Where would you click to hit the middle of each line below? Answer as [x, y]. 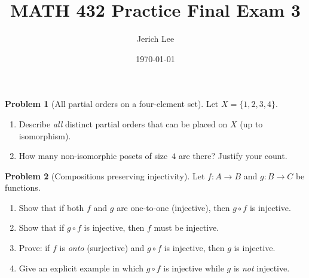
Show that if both [51, 207]
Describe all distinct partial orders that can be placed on [123, 123]
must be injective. [186, 227]
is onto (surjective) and [102, 248]
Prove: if [34, 248]
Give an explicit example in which [81, 268]
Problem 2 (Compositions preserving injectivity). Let [105, 175]
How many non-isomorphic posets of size [93, 156]
